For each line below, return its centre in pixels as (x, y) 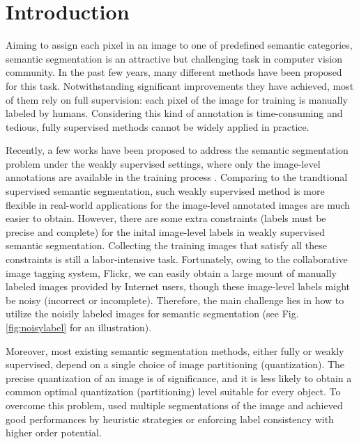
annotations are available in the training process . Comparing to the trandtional (177, 177)
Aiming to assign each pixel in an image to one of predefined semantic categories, (179, 45)
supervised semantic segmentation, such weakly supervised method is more (165, 191)
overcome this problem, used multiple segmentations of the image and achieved (174, 405)
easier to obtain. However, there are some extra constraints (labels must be (166, 218)
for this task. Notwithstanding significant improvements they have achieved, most (180, 85)
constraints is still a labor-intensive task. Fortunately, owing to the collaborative (177, 259)
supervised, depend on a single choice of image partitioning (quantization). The (175, 364)
